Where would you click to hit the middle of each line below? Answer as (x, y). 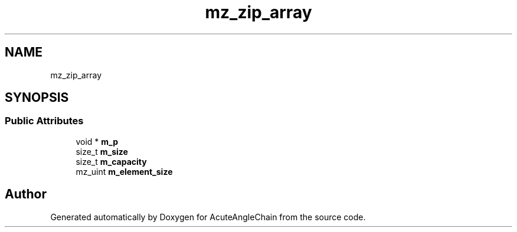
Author (26, 194)
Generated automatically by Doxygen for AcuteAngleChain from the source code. (208, 217)
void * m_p (97, 141)
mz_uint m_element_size (124, 171)
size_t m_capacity (111, 161)
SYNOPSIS (37, 98)
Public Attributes (44, 121)
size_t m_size (102, 151)
